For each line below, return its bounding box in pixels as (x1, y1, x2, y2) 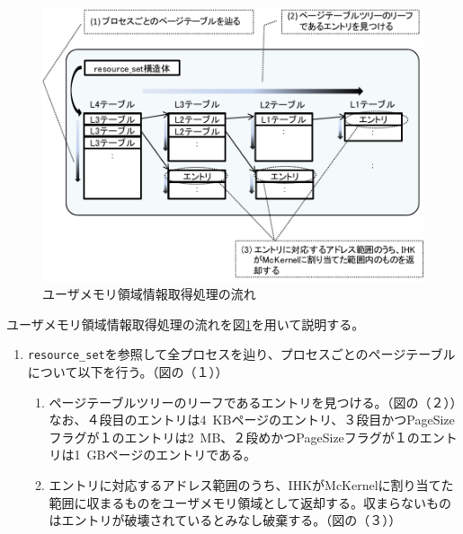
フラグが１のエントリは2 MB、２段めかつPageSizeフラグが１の (49, 427, 420, 446)
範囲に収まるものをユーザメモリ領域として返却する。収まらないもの (49, 493, 451, 512)
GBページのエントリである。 (86, 445, 257, 464)
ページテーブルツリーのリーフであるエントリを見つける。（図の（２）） (49, 392, 457, 411)
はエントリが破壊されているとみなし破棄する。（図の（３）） (49, 511, 402, 530)
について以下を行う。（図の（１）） (27, 363, 228, 381)
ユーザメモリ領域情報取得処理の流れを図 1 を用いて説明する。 (6, 314, 365, 333)
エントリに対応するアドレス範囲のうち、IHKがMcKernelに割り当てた (49, 476, 454, 495)
